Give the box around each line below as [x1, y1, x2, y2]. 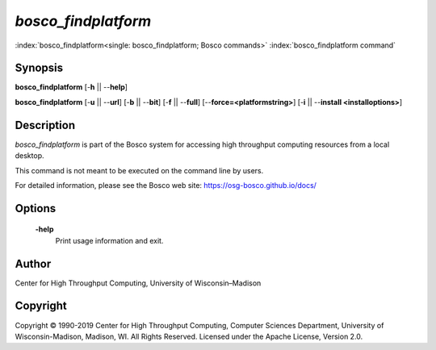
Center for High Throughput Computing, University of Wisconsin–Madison [15, 278, 262, 288]
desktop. [15, 151, 44, 160]
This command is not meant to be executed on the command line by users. [15, 165, 264, 175]
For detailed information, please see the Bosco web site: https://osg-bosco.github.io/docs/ [15, 180, 317, 190]
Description [15, 118, 76, 132]
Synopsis [15, 61, 64, 75]
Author [15, 256, 52, 270]
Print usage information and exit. [55, 235, 164, 245]
